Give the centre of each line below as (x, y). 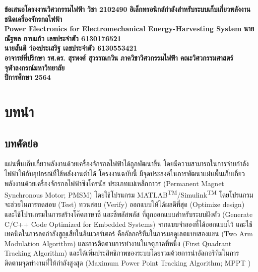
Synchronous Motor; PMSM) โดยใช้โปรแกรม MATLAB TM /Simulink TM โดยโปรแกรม (129, 194)
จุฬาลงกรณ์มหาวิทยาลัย (35, 67)
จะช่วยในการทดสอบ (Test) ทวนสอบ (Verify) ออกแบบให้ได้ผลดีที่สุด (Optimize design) (125, 204)
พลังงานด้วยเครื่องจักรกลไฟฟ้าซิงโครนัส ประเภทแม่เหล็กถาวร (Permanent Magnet (114, 183)
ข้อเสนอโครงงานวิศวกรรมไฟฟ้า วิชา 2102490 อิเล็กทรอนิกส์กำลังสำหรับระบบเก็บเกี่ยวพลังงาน (128, 9)
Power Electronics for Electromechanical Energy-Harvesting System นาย (129, 29)
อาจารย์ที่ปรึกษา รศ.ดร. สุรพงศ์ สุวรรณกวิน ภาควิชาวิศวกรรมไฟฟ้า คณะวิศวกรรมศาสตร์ (119, 57)
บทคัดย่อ (21, 143)
